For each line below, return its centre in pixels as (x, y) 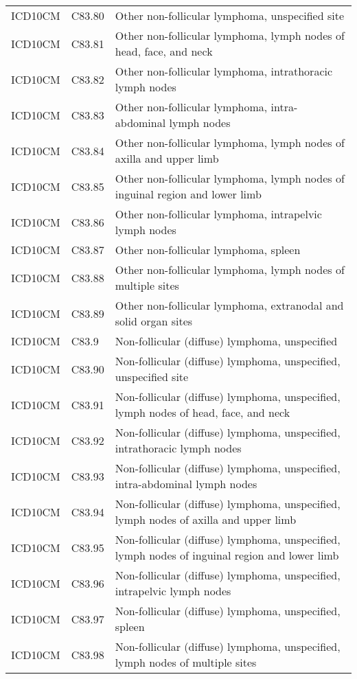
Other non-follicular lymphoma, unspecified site (229, 15)
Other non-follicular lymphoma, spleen (208, 250)
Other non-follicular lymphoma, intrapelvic (218, 214)
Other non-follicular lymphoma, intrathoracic (224, 71)
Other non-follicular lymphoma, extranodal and (229, 305)
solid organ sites (154, 321)
